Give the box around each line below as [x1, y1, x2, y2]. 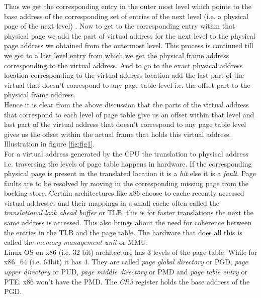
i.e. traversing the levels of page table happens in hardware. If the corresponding [4, 158, 252, 169]
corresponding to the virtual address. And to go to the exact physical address [4, 60, 243, 70]
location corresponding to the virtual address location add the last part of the [4, 70, 244, 80]
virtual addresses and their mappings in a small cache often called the [4, 197, 219, 208]
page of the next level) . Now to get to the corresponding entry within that [4, 21, 235, 31]
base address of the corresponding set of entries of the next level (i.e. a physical [4, 11, 248, 21]
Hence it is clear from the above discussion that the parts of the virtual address [4, 99, 249, 109]
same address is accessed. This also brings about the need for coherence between [4, 217, 251, 228]
